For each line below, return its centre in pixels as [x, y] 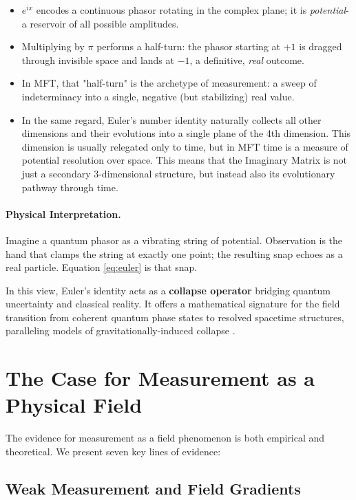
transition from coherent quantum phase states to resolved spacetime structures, [175, 317]
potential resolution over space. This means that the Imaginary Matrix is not [185, 160]
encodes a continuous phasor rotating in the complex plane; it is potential [191, 10]
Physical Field [74, 405]
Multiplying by [53, 46]
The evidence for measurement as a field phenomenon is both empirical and [165, 438]
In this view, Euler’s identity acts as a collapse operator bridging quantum [168, 290]
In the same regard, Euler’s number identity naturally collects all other [171, 119]
